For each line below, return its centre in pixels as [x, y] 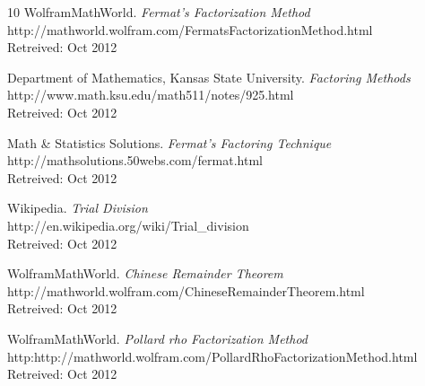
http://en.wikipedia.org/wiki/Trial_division [128, 225]
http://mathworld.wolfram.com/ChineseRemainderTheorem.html [186, 290]
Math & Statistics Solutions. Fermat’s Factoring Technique [169, 142]
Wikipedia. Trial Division [78, 208]
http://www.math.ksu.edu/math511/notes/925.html [151, 95]
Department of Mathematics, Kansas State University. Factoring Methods [209, 77]
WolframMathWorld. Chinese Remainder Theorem [145, 273]
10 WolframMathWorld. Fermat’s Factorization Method [159, 12]
